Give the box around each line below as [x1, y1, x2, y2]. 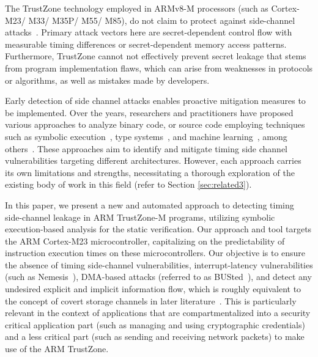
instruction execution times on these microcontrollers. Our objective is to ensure [5, 246, 306, 259]
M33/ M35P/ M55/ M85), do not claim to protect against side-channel [28, 13, 295, 26]
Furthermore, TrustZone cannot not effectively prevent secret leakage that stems [5, 50, 306, 62]
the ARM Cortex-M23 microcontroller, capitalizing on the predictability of [5, 234, 285, 247]
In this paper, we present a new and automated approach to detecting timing [5, 198, 294, 211]
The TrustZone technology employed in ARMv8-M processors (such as [5, 2, 268, 14]
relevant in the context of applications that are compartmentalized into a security [5, 306, 311, 319]
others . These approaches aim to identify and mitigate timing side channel [5, 142, 287, 155]
